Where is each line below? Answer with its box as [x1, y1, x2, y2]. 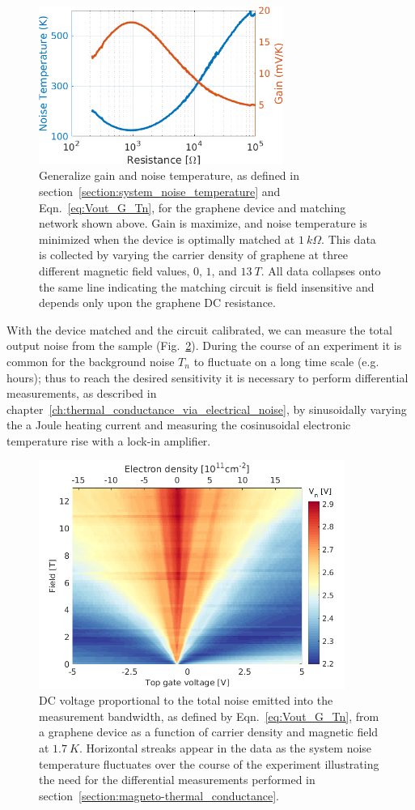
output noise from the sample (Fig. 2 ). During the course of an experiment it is [6, 337, 402, 354]
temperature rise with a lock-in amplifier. [6, 432, 211, 449]
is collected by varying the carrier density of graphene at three [39, 246, 348, 263]
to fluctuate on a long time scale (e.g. [193, 352, 379, 369]
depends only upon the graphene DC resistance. [39, 294, 276, 311]
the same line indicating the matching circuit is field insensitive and [39, 278, 375, 295]
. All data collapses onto [260, 262, 381, 279]
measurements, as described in [6, 385, 157, 402]
